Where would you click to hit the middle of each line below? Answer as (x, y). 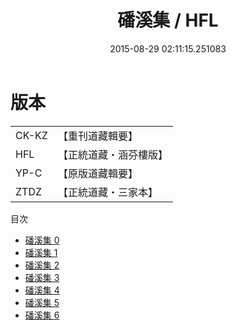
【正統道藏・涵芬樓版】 (112, 154)
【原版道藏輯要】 (97, 173)
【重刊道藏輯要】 (97, 136)
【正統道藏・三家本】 (107, 192)
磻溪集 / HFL (168, 20)
